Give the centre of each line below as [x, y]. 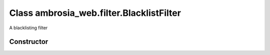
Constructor [29, 42]
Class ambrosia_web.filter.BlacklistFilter [95, 13]
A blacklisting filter [28, 28]
